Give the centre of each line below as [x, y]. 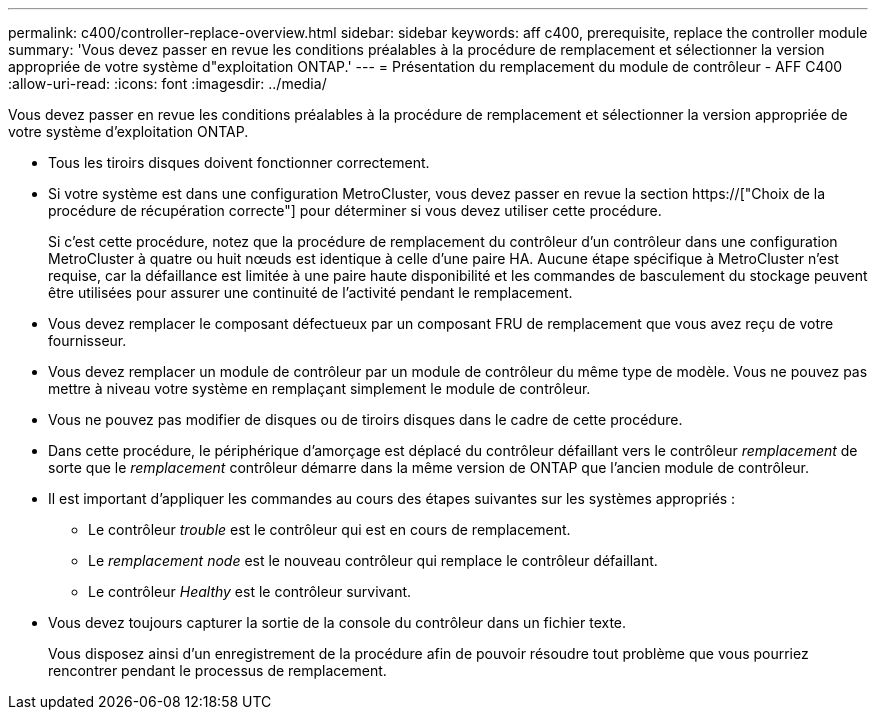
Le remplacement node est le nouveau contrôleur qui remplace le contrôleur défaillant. [373, 560]
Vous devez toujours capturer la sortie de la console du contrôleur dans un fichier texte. [337, 622]
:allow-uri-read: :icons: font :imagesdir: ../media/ [167, 83]
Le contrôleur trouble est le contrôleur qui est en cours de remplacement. [329, 529]
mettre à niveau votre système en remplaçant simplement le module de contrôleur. [319, 388]
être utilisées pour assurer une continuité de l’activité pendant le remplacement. [310, 292]
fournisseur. [87, 340]
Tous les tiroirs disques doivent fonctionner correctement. [239, 162]
